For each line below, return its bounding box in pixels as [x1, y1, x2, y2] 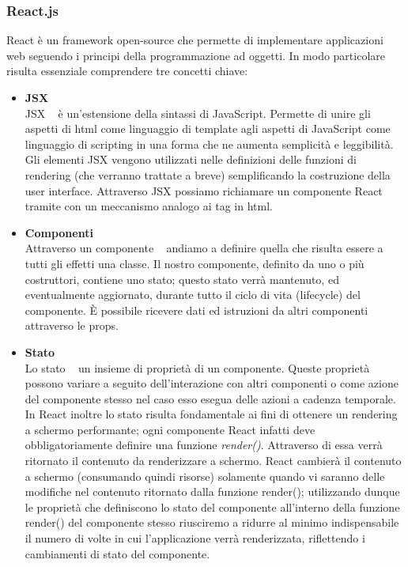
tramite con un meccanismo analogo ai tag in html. [25, 198, 273, 214]
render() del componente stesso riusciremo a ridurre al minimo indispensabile [25, 514, 399, 531]
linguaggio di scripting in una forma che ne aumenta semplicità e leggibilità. [25, 135, 394, 152]
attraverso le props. [25, 317, 119, 334]
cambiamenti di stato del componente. [25, 545, 210, 561]
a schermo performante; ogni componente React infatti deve [25, 421, 315, 437]
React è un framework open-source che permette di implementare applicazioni [6, 32, 383, 48]
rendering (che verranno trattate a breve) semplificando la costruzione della [25, 166, 391, 183]
